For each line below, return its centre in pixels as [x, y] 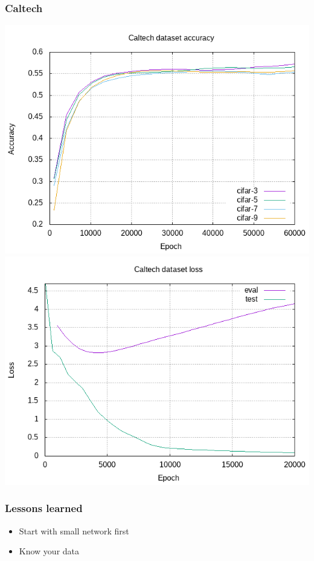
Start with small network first [74, 530]
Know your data [49, 551]
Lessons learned [44, 508]
